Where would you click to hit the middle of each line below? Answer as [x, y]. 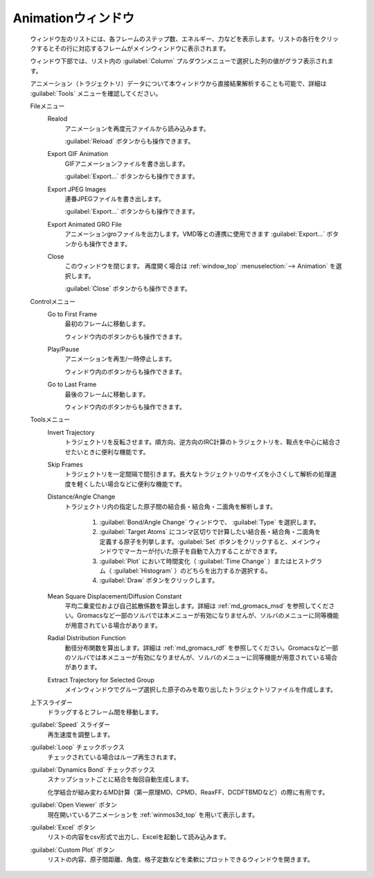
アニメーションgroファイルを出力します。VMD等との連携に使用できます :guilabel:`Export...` [195, 234]
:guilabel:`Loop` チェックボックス [77, 747]
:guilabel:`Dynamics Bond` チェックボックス [92, 769]
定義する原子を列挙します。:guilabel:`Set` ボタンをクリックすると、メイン [204, 542]
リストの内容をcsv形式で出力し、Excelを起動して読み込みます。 [139, 837]
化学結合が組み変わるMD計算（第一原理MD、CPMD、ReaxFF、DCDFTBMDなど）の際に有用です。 [188, 792]
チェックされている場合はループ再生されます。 [114, 757]
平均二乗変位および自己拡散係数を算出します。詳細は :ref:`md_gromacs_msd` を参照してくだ [197, 606]
